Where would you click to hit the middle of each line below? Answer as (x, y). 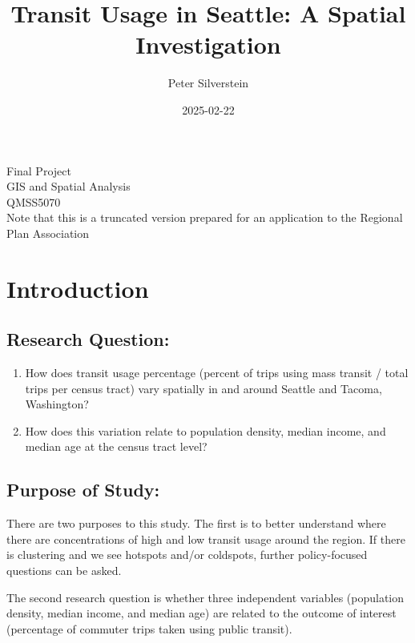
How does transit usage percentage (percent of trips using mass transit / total (217, 373)
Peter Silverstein (208, 83)
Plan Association (48, 233)
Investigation (208, 44)
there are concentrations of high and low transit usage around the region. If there (206, 539)
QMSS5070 (34, 201)
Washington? (57, 404)
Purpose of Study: (83, 490)
